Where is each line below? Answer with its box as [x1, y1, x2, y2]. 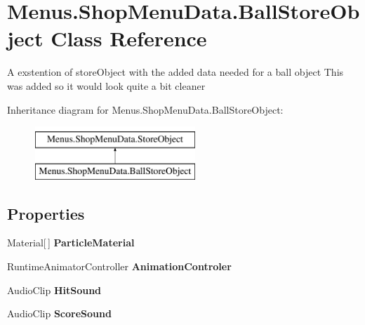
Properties [7, 202, 85, 224]
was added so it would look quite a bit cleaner [7, 78, 206, 93]
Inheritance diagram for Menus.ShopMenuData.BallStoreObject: [7, 102, 284, 117]
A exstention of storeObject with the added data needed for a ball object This [7, 65, 344, 79]
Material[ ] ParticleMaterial [7, 235, 135, 250]
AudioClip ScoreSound [7, 306, 112, 321]
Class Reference [51, 24, 207, 53]
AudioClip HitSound [7, 282, 102, 297]
